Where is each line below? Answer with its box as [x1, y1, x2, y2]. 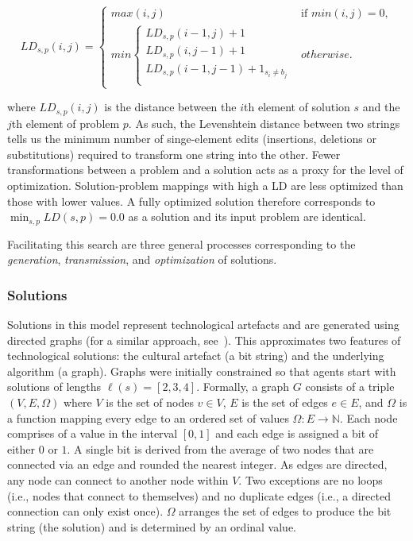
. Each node [339, 409, 398, 426]
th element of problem [11, 114, 120, 131]
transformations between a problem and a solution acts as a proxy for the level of [7, 161, 403, 178]
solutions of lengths [7, 378, 102, 395]
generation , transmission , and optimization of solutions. [7, 251, 277, 268]
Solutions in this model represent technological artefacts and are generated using [7, 316, 399, 333]
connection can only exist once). [7, 503, 164, 520]
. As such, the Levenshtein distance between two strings [128, 114, 400, 131]
